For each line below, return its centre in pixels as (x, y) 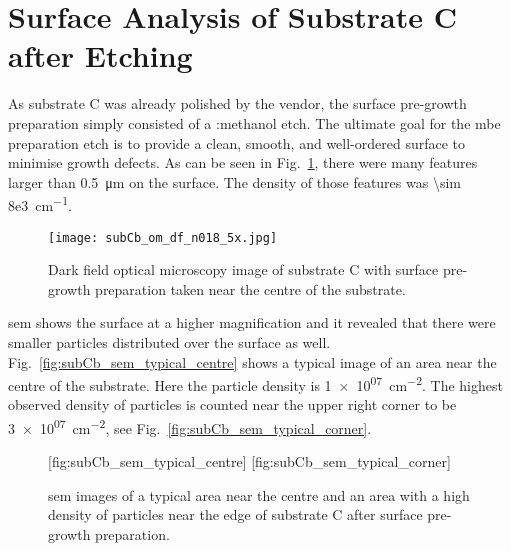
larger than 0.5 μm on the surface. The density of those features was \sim (234, 181)
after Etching (100, 55)
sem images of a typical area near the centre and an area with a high (259, 494)
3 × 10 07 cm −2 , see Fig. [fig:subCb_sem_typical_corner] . (190, 426)
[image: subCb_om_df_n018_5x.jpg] (163, 237)
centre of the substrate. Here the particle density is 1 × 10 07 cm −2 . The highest (255, 383)
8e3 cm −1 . (40, 203)
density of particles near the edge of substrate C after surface (235, 514)
